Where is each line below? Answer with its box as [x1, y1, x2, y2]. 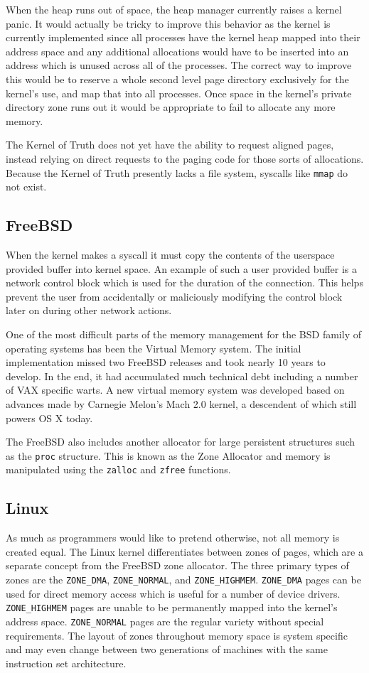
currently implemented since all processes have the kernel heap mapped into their [6, 30, 360, 45]
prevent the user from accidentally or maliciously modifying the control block [6, 289, 343, 303]
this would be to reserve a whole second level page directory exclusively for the [6, 71, 349, 86]
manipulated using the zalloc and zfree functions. [6, 462, 231, 477]
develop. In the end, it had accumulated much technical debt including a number [6, 368, 358, 383]
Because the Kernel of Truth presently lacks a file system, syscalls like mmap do [6, 165, 348, 180]
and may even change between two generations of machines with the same [6, 642, 328, 657]
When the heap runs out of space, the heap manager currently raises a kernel [6, 2, 342, 16]
